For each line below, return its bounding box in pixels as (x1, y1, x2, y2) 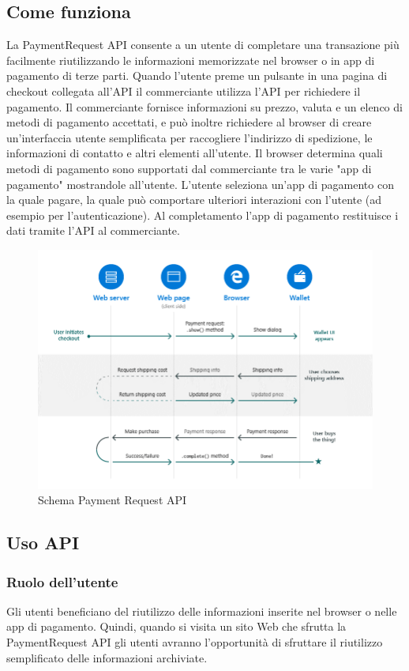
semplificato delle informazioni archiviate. (6, 649, 208, 665)
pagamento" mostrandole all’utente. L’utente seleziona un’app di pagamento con (6, 175, 394, 192)
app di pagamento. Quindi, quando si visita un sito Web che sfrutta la (6, 618, 347, 635)
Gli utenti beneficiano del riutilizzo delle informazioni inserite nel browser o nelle (6, 602, 397, 619)
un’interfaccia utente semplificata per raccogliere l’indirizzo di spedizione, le (6, 129, 373, 145)
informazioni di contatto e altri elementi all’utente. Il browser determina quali (6, 145, 383, 161)
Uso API (6, 530, 80, 555)
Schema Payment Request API (38, 492, 187, 508)
